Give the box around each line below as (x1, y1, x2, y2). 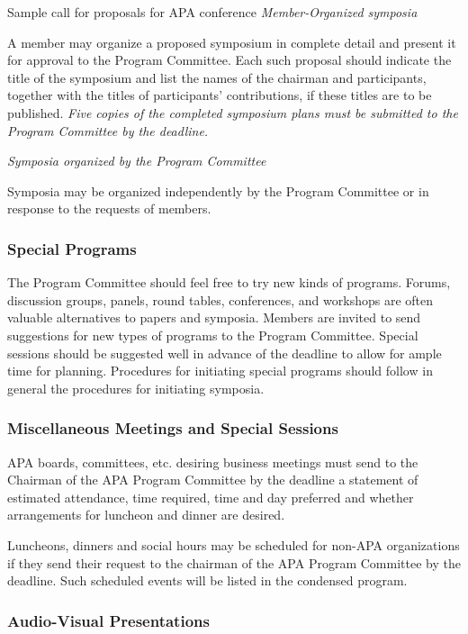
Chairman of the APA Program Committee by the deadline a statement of (7, 470, 418, 489)
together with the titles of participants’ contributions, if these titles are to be (7, 86, 432, 104)
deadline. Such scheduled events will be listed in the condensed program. (7, 571, 408, 590)
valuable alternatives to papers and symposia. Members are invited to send (7, 308, 421, 327)
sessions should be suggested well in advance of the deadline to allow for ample (7, 343, 442, 362)
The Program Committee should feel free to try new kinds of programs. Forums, (7, 273, 451, 292)
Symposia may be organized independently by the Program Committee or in (7, 181, 429, 200)
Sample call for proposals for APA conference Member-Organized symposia (7, 3, 418, 21)
